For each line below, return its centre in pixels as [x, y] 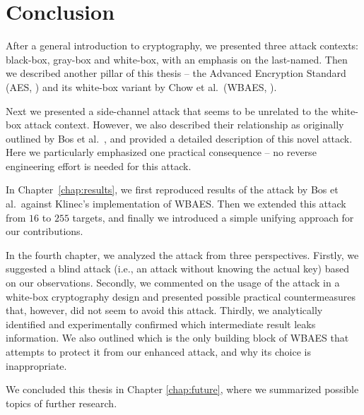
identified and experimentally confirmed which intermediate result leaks [161, 324]
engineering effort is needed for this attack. [99, 166]
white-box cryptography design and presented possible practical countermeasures [181, 296]
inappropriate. [36, 365]
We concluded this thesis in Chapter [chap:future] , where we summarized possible [182, 389]
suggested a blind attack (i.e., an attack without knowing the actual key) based [177, 269]
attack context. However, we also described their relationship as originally [184, 125]
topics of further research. [61, 403]
